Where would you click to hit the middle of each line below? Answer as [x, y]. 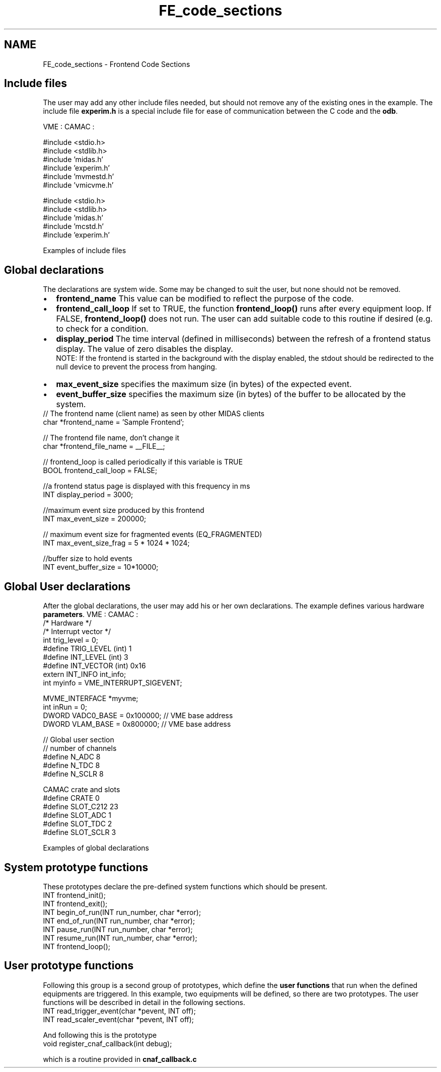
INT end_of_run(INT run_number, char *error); [119, 921]
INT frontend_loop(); [77, 946]
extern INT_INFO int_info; [85, 674]
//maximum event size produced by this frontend [124, 510]
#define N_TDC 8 [71, 765]
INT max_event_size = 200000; [95, 519]
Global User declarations [67, 586]
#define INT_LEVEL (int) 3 [86, 657]
